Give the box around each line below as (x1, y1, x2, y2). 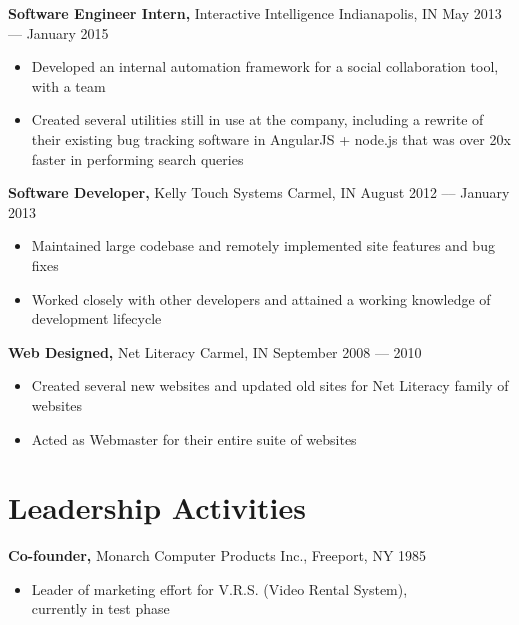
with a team (31, 75, 106, 96)
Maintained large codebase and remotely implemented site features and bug (31, 235, 495, 256)
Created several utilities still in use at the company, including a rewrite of (31, 109, 484, 130)
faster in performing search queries (31, 148, 244, 169)
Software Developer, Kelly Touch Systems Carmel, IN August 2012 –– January (8, 182, 510, 203)
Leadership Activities (8, 487, 306, 528)
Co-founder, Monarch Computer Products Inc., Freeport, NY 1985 (8, 545, 427, 566)
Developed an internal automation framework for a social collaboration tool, (31, 56, 499, 77)
